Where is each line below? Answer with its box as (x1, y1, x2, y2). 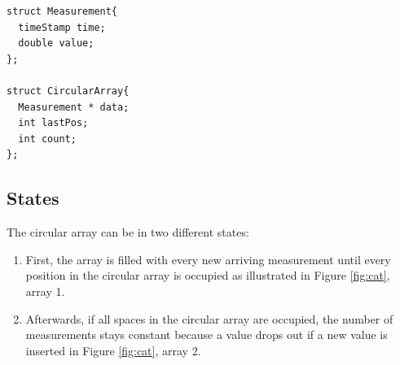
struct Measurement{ (7, 6, 118, 17)
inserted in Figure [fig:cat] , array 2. (25, 341, 201, 358)
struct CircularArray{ (7, 85, 130, 97)
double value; (18, 37, 95, 50)
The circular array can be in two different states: (7, 224, 249, 241)
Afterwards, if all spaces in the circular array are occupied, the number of (25, 310, 393, 327)
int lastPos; (18, 117, 89, 129)
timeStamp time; (18, 21, 106, 33)
